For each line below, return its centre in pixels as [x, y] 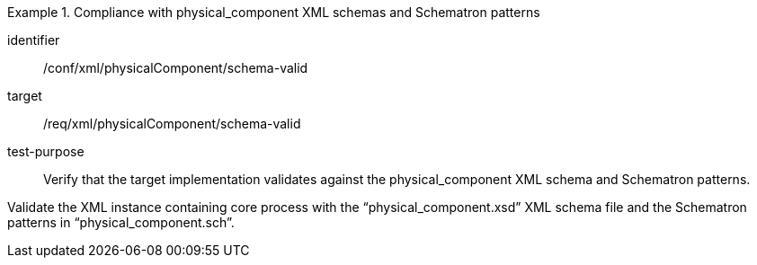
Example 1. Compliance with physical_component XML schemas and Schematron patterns [274, 12]
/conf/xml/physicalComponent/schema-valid [176, 68]
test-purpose [46, 151]
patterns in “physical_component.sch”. [121, 222]
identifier [34, 40]
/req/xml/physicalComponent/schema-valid [172, 124]
